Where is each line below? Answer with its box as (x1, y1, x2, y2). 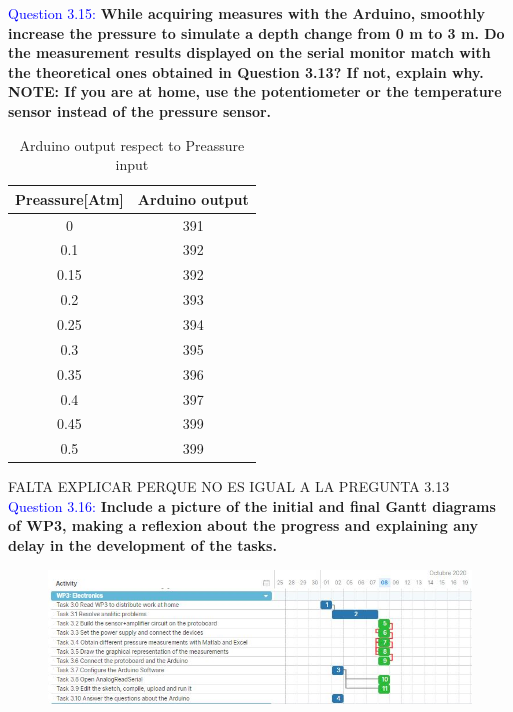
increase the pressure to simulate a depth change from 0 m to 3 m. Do (8, 22, 505, 43)
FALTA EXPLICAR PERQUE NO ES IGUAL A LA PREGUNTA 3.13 (8, 476, 450, 497)
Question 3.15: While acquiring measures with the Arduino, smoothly (8, 3, 485, 23)
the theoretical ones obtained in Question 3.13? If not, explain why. (8, 61, 484, 82)
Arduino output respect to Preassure (19, 134, 245, 155)
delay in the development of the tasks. (8, 535, 277, 556)
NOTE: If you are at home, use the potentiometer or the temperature (8, 81, 502, 102)
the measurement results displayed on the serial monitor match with (8, 42, 491, 63)
